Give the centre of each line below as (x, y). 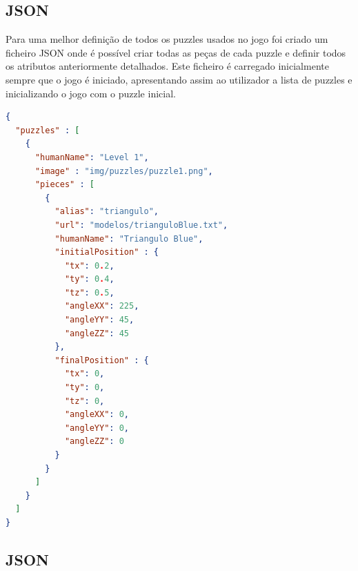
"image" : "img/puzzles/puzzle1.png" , (124, 171)
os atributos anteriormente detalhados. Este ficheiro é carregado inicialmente (167, 66)
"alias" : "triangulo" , (107, 212)
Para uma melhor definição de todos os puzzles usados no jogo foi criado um (167, 39)
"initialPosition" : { (107, 252)
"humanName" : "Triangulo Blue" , (129, 239)
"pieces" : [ (64, 185)
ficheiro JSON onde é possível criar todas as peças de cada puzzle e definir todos (176, 52)
